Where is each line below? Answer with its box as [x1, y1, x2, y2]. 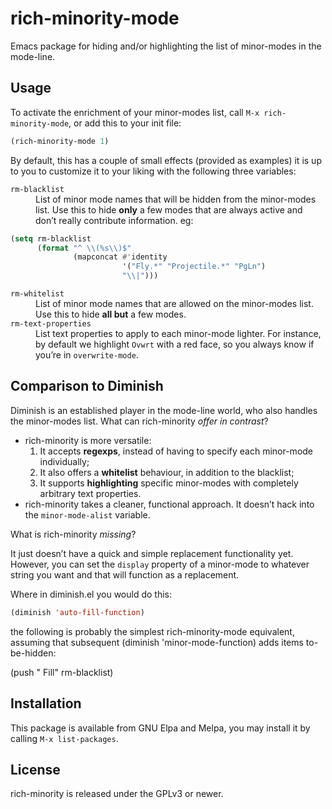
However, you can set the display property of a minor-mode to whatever [10, 558, 310, 570]
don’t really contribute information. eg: [35, 214, 194, 226]
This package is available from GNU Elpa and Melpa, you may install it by [10, 722, 311, 734]
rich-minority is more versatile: [24, 434, 152, 446]
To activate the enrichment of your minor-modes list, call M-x [10, 106, 260, 118]
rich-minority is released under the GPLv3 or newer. [10, 788, 224, 800]
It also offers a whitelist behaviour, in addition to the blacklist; [39, 466, 295, 478]
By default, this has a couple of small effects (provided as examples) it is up [10, 154, 322, 166]
